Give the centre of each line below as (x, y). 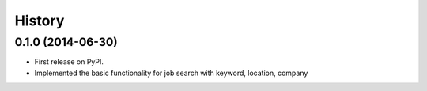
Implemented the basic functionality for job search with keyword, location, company (171, 73)
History (40, 21)
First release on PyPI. (69, 62)
